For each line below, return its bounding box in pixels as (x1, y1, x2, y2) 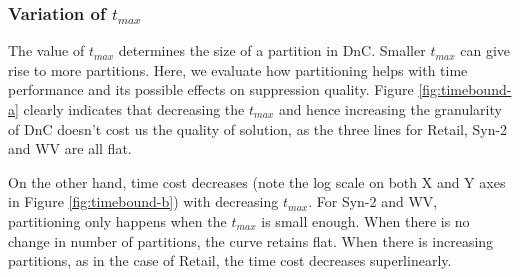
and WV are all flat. (8, 138, 132, 159)
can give (460, 40, 511, 61)
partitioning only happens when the (8, 210, 227, 231)
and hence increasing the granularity (278, 99, 502, 119)
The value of (8, 40, 85, 61)
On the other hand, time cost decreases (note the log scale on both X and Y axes (8, 171, 506, 192)
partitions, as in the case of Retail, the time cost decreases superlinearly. (8, 250, 452, 271)
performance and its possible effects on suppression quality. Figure (8, 79, 414, 100)
